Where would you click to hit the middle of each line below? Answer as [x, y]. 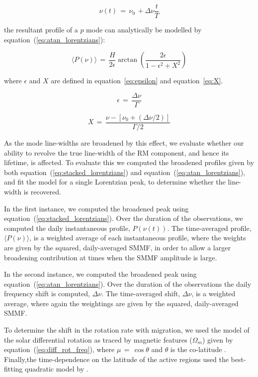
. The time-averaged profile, [209, 228]
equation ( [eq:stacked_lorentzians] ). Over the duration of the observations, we [124, 218]
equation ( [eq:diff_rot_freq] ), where [59, 349]
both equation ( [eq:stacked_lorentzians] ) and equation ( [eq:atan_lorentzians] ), [125, 172]
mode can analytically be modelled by [144, 30]
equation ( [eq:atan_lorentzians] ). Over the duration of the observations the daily [128, 283]
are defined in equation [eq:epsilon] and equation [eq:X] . [137, 81]
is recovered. [42, 191]
